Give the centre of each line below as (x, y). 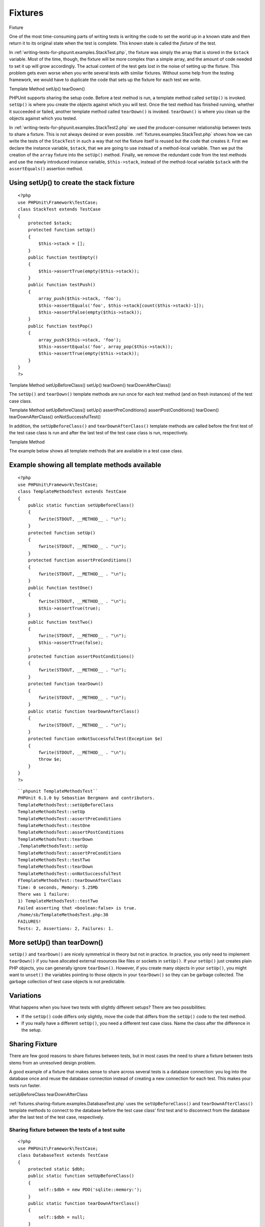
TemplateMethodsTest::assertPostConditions (71, 832)
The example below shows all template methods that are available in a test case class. (96, 451)
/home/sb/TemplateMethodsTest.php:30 (63, 915)
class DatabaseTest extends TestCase (63, 1155)
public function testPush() (62, 285)
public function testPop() (60, 326)
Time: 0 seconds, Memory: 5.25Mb (58, 887)
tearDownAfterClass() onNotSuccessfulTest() (55, 417)
